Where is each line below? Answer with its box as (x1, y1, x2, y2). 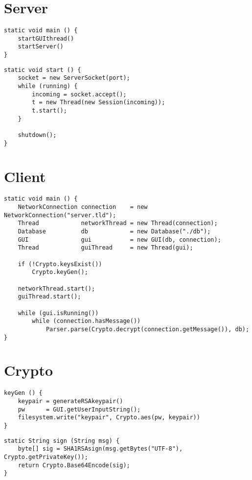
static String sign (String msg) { (4, 437, 120, 444)
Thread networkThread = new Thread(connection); (18, 220, 218, 227)
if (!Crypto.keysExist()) (18, 260, 102, 268)
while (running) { (18, 83, 78, 90)
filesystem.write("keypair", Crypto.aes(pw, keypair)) (18, 414, 200, 421)
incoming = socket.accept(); (32, 91, 127, 98)
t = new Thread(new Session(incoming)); (32, 99, 165, 106)
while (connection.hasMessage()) (32, 318, 141, 325)
